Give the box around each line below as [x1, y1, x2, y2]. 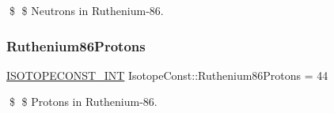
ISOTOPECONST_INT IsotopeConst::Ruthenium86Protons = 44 [6, 66, 328, 83]
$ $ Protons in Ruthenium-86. [9, 93, 158, 110]
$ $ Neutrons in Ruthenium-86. [9, 2, 164, 18]
